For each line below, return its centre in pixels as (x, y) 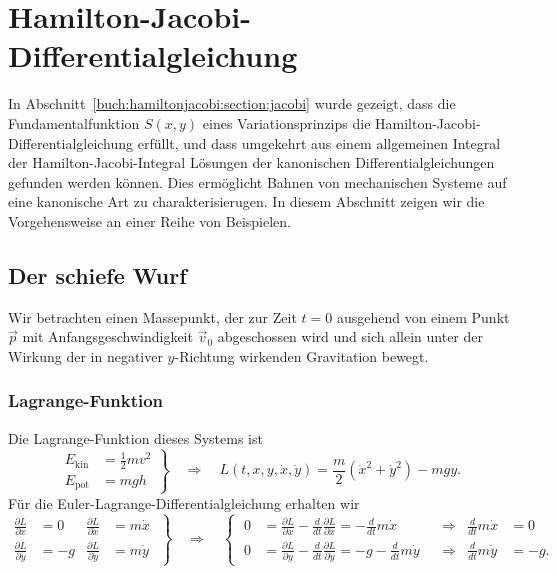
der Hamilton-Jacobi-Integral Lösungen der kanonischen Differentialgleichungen (251, 162)
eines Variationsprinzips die (286, 122)
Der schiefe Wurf (97, 274)
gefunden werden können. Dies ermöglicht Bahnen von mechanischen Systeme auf (257, 181)
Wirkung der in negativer (85, 355)
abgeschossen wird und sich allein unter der (350, 336)
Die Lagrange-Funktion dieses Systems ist (135, 437)
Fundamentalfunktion (74, 122)
